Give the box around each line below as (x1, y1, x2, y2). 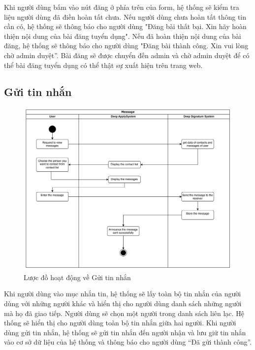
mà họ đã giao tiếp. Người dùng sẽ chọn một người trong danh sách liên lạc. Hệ (4, 308, 244, 318)
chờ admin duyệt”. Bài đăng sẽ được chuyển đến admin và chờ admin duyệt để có (4, 50, 250, 60)
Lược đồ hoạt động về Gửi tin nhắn (24, 272, 131, 282)
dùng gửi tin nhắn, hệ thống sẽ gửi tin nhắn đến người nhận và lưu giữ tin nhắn (4, 327, 246, 337)
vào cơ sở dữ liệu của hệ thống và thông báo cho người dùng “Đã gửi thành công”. (4, 337, 252, 347)
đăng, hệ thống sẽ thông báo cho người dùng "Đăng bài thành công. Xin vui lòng (4, 40, 249, 51)
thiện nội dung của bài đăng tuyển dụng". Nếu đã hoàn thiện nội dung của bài (4, 31, 241, 41)
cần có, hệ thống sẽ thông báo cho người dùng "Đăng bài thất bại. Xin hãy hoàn (4, 21, 247, 32)
